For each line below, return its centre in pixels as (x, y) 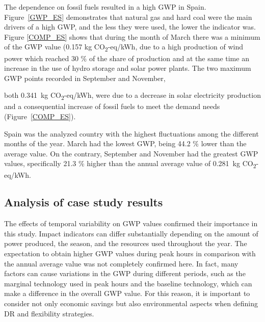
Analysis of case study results (84, 202)
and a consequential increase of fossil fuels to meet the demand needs (112, 106)
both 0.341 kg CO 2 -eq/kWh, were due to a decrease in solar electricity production (132, 96)
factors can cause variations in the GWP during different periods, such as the (125, 273)
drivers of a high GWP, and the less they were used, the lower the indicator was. (130, 27)
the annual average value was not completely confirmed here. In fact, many (121, 263)
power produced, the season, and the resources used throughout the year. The (126, 243)
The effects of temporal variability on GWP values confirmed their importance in (131, 223)
